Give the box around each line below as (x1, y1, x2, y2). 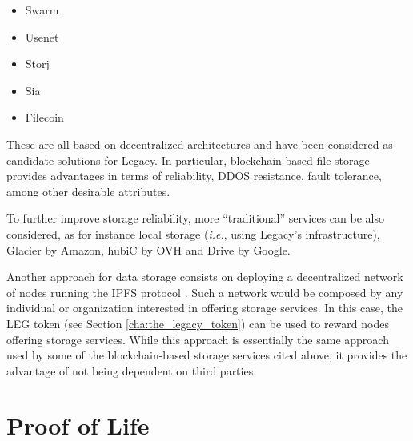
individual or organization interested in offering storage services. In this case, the (6, 299, 403, 316)
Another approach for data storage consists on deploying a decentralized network (6, 268, 403, 285)
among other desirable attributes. (6, 182, 170, 199)
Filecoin (25, 109, 64, 126)
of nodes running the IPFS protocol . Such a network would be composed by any (6, 283, 403, 300)
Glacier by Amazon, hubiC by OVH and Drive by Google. (6, 241, 291, 258)
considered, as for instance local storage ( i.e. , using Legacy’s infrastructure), (6, 225, 380, 242)
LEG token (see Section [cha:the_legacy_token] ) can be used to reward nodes (6, 315, 389, 331)
